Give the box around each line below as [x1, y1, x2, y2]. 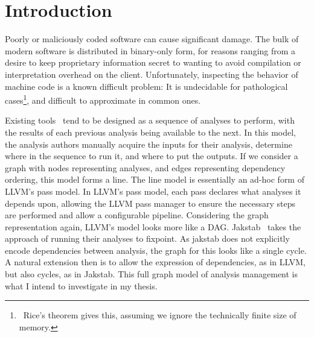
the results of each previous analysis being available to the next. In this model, [5, 125, 296, 138]
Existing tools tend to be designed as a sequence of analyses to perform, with [5, 114, 295, 127]
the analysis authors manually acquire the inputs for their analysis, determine [5, 137, 292, 150]
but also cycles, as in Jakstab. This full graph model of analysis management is [5, 268, 298, 280]
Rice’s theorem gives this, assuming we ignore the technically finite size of [23, 309, 296, 321]
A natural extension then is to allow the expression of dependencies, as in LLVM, [5, 256, 306, 268]
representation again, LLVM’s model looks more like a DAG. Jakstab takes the [5, 220, 301, 233]
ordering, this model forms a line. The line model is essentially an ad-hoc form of [5, 173, 304, 186]
